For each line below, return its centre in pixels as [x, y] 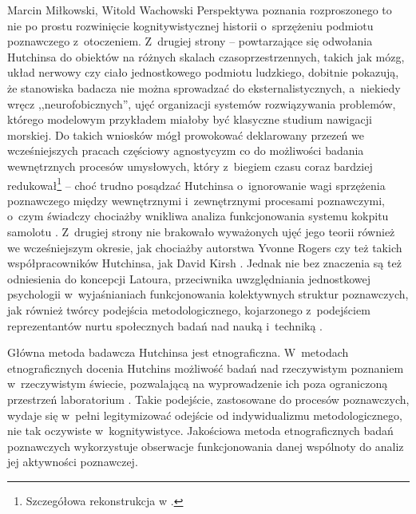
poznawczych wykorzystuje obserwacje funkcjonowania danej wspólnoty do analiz [206, 446]
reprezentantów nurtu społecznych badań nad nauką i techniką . [165, 325]
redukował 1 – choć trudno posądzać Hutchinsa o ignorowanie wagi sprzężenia [196, 184]
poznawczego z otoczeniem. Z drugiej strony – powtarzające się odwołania [190, 41]
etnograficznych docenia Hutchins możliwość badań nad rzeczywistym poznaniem [206, 368]
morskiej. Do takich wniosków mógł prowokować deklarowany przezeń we [186, 134]
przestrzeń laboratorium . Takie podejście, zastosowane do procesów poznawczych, [208, 399]
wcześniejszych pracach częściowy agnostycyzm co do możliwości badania [186, 150]
